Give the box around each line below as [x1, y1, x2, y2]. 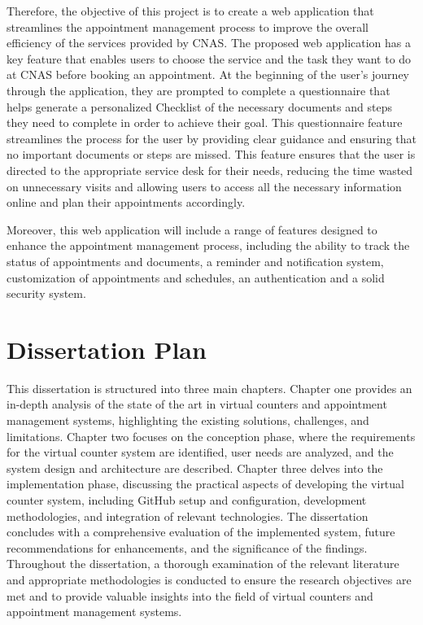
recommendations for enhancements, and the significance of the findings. [7, 539, 368, 556]
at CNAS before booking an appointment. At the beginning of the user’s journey [7, 66, 409, 83]
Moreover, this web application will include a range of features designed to [7, 221, 377, 238]
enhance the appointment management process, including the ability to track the [7, 237, 410, 254]
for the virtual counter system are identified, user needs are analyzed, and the [7, 444, 394, 461]
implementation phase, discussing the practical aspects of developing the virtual [7, 475, 404, 492]
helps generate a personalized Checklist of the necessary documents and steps [7, 98, 392, 115]
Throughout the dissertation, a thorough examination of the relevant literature [7, 555, 399, 572]
